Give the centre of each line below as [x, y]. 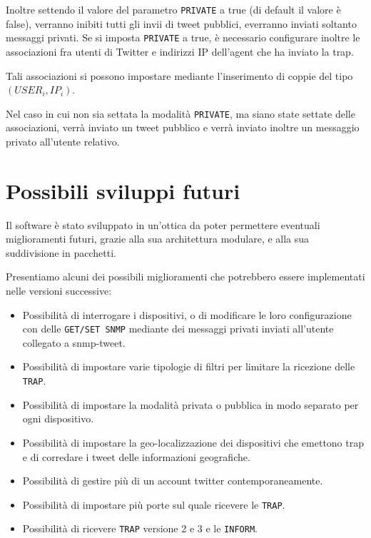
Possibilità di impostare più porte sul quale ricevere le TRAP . [154, 504]
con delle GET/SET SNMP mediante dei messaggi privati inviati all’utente [178, 329]
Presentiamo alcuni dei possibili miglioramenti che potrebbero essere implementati [185, 276]
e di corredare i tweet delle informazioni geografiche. [136, 456]
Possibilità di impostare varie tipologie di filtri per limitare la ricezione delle [189, 366]
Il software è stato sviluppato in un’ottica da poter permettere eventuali [163, 224]
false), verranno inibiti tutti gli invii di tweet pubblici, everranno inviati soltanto [181, 23]
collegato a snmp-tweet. [74, 342]
